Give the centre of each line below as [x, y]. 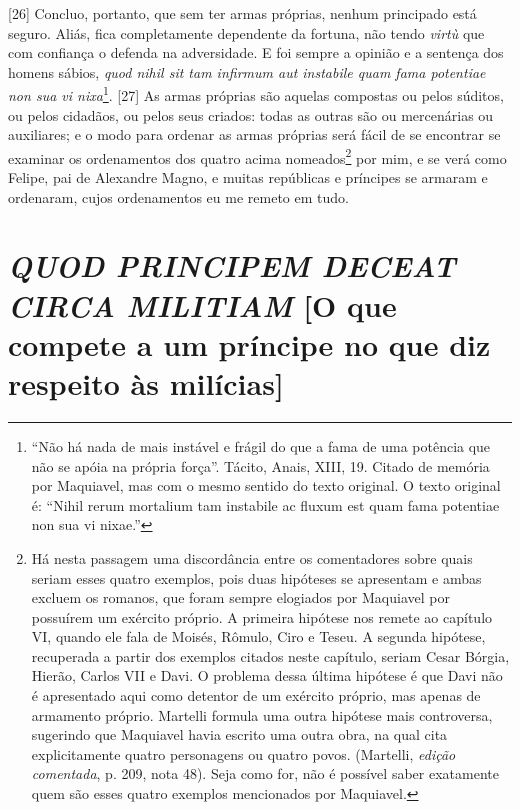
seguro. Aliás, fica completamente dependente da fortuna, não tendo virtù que [246, 32]
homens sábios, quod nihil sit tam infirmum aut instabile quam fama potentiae [247, 71]
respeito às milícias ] [146, 383]
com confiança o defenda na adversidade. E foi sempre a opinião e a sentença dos [256, 52]
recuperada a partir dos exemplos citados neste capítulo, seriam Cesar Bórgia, [270, 655]
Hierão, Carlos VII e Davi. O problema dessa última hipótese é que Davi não [267, 675]
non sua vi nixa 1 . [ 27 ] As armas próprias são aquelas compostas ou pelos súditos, [256, 94]
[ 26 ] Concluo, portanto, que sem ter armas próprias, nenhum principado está [242, 13]
